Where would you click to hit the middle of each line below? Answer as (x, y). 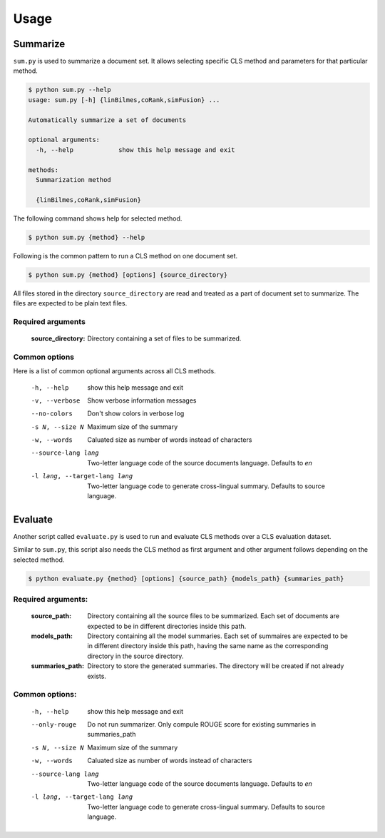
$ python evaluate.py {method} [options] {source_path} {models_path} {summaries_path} (186, 579)
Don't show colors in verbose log (136, 413)
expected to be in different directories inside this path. (167, 626)
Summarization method (74, 180)
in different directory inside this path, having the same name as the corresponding (208, 646)
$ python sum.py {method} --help (87, 237)
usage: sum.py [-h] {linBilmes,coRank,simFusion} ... (124, 100)
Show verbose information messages (142, 400)
